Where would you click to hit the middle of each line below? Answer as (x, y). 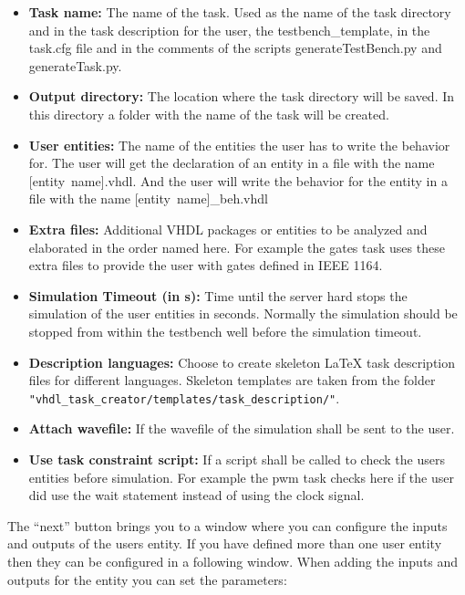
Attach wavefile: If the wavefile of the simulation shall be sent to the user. (242, 428)
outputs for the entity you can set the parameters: (147, 579)
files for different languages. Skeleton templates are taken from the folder (232, 380)
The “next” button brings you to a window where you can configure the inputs (227, 525)
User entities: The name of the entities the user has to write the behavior (239, 145)
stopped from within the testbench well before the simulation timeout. (225, 331)
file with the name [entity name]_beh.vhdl (148, 198)
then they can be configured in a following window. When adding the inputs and (233, 561)
